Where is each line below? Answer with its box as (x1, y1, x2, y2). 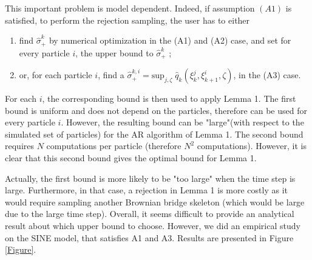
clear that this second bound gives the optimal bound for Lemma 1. (5, 152, 257, 164)
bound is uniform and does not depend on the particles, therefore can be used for (5, 104, 307, 116)
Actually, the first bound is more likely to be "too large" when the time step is (5, 172, 296, 184)
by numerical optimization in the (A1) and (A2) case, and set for (49, 34, 291, 47)
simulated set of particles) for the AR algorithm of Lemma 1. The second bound (5, 127, 304, 140)
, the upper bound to (75, 46, 154, 59)
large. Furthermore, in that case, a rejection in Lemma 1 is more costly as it (5, 184, 288, 196)
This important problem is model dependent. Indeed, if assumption (5, 2, 255, 14)
